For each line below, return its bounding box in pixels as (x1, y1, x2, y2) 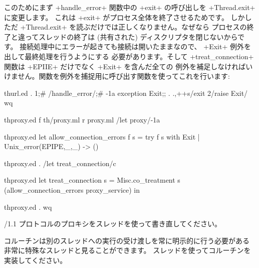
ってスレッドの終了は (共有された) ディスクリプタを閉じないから (25, 31, 238, 42)
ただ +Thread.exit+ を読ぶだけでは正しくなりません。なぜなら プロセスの (4, 22, 247, 32)
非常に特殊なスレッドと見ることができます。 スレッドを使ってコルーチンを (4, 245, 251, 255)
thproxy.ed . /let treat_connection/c (4, 158, 116, 168)
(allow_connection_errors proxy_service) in (4, 184, 140, 195)
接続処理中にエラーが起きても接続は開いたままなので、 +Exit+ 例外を (20, 41, 251, 52)
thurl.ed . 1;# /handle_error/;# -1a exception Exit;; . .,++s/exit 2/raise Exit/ (4, 87, 248, 98)
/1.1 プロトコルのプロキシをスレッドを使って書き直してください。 (4, 218, 222, 229)
